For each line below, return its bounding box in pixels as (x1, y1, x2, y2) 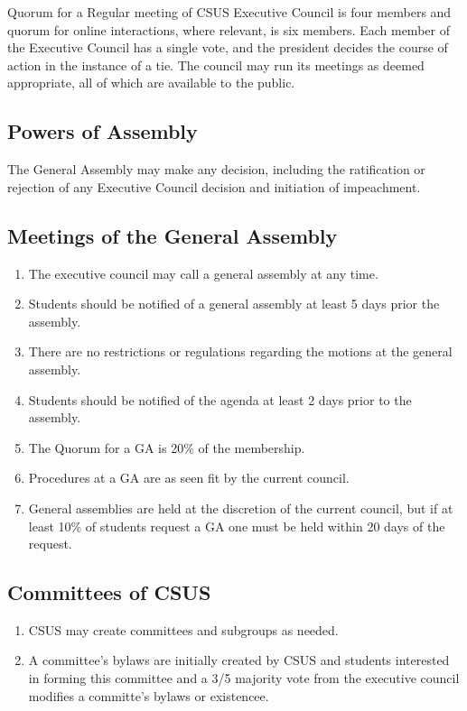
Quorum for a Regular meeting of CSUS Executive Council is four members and (7, 3, 452, 21)
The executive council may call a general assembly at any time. (28, 263, 378, 282)
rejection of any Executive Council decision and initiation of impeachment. (7, 177, 421, 196)
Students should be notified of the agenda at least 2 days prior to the (28, 390, 412, 409)
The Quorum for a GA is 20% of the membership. (28, 438, 305, 457)
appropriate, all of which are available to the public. (7, 73, 295, 92)
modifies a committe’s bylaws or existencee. (28, 686, 269, 705)
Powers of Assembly (7, 117, 198, 145)
